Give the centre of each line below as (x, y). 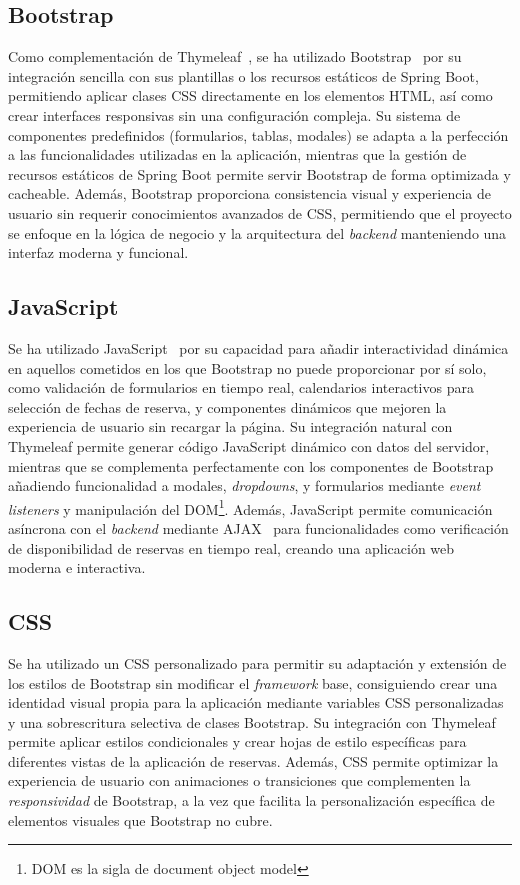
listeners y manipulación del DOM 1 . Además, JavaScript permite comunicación (250, 507)
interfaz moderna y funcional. (98, 252)
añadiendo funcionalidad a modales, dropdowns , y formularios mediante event (244, 485)
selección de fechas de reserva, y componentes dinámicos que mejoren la (227, 406)
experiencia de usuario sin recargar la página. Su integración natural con (230, 426)
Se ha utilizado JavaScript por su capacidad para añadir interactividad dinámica (258, 347)
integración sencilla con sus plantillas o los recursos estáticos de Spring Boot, (243, 75)
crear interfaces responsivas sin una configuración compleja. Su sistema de (234, 114)
